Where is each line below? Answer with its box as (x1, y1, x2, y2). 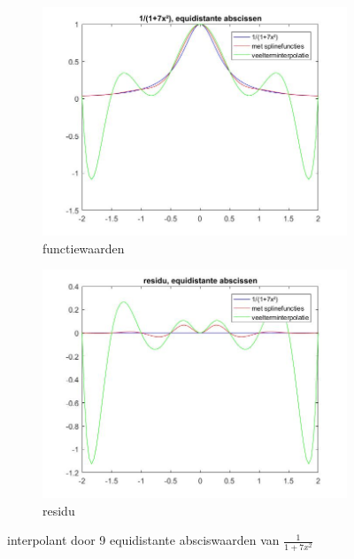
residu (42, 501, 75, 519)
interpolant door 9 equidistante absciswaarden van (7, 531, 280, 549)
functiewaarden (42, 238, 125, 257)
